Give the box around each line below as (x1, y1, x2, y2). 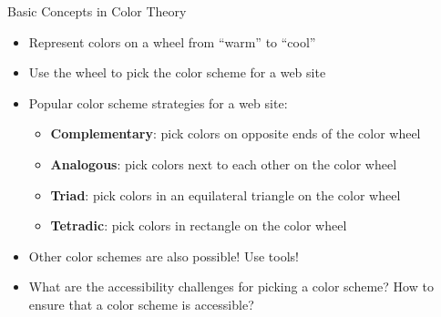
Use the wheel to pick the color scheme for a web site (28, 63, 326, 82)
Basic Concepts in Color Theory (7, 2, 187, 20)
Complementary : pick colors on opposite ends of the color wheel (50, 124, 421, 143)
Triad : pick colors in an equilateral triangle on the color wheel (50, 185, 401, 204)
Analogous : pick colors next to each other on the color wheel (50, 154, 397, 173)
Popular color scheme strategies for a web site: (28, 93, 288, 112)
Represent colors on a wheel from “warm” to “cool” (28, 32, 316, 51)
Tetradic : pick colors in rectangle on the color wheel (50, 216, 347, 235)
